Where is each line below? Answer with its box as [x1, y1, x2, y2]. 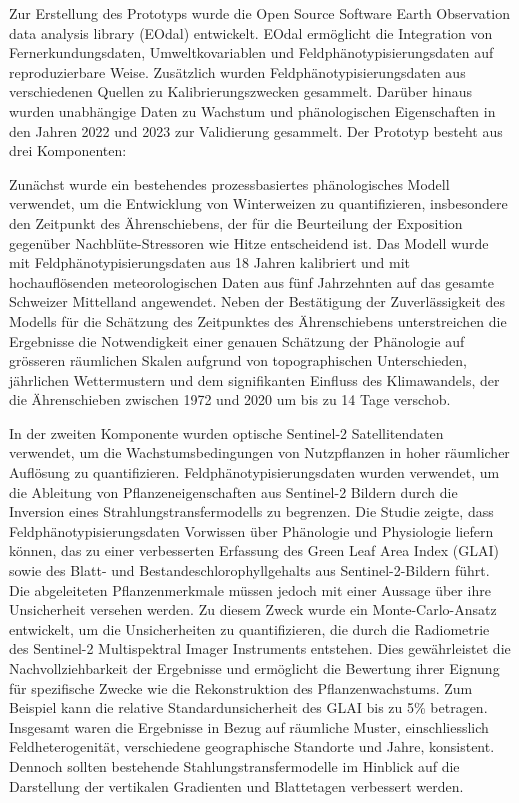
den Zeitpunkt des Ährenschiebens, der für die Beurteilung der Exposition [9, 212, 463, 233]
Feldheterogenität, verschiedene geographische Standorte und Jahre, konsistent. [9, 736, 495, 757]
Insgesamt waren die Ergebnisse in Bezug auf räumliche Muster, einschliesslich [9, 716, 489, 737]
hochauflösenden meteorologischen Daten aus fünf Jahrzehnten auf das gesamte [9, 271, 495, 292]
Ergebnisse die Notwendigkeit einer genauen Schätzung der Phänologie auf [9, 330, 465, 351]
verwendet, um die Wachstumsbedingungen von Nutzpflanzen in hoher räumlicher [9, 442, 510, 463]
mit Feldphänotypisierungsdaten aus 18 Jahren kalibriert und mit [9, 252, 411, 273]
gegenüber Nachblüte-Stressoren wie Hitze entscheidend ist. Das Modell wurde [9, 232, 489, 253]
